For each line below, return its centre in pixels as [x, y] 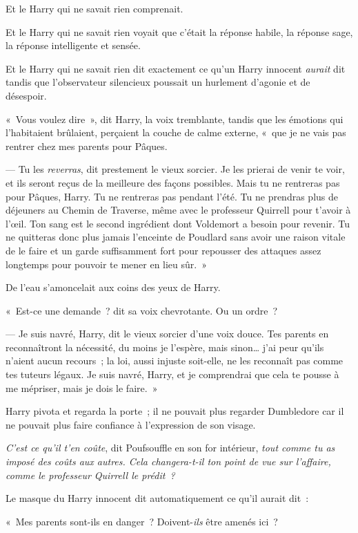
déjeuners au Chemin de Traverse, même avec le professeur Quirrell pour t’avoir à [178, 210]
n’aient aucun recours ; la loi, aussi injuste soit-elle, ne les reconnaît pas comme [175, 361]
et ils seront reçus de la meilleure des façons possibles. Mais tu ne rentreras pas [173, 182]
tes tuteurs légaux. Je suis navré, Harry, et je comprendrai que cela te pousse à [172, 374]
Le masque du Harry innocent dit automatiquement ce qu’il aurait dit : [157, 498]
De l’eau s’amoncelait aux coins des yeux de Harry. [113, 287]
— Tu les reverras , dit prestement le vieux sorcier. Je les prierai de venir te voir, [175, 169]
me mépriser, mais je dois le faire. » [82, 387]
